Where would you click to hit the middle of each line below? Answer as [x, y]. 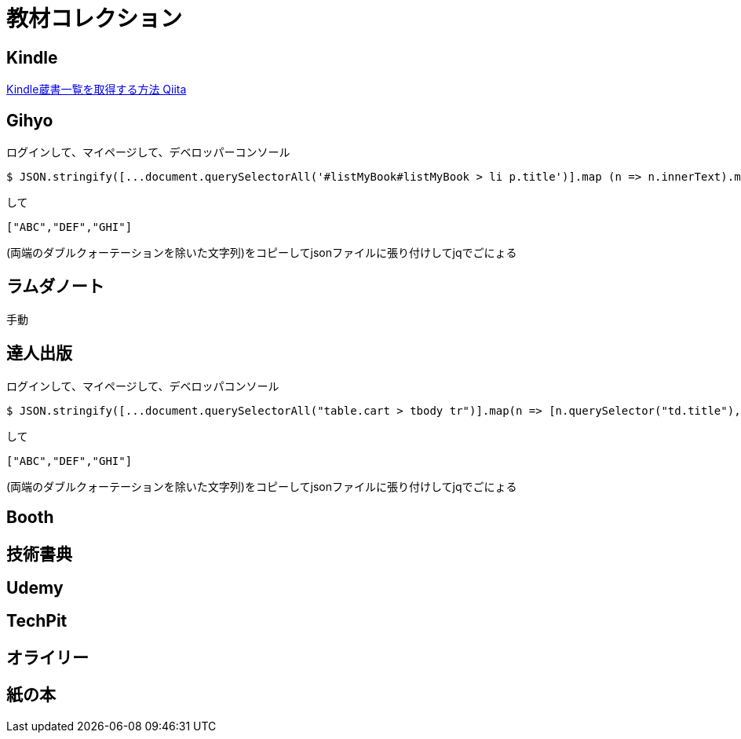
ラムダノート [55, 287]
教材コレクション [95, 19]
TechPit [37, 621]
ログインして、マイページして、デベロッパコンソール [143, 386]
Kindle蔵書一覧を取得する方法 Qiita [97, 90]
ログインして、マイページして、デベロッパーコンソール [148, 152]
